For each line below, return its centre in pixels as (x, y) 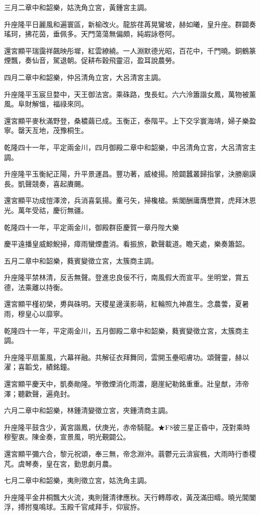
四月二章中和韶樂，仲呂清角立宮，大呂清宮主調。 (84, 77)
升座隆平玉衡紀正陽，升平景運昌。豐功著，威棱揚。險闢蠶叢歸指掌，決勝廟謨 (130, 174)
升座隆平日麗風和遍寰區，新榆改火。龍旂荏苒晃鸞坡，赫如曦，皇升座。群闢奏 (130, 24)
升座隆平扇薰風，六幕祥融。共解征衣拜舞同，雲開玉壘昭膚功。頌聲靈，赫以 (126, 357)
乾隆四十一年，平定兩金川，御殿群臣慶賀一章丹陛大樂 (91, 227)
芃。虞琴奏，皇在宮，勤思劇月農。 (60, 463)
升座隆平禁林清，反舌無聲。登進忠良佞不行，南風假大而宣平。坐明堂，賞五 (126, 277)
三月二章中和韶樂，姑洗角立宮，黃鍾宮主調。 (77, 7)
